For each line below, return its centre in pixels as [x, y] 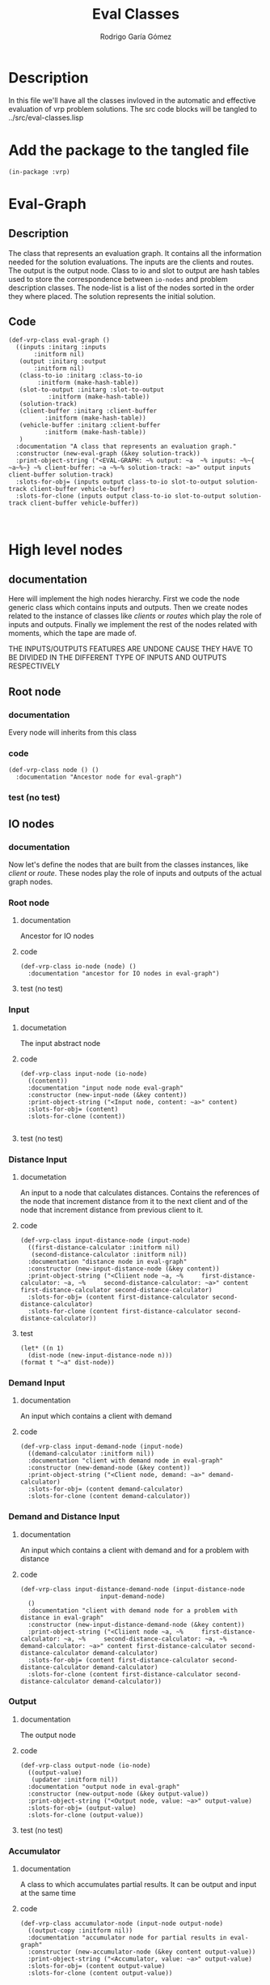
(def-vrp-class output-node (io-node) [85, 1765]
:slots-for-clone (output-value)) [86, 1815]
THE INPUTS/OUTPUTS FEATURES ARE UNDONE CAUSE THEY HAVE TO [131, 649]
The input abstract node [60, 1043]
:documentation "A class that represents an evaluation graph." [126, 446]
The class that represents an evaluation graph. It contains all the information [135, 253]
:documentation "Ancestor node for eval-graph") [99, 777]
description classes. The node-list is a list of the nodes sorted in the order [131, 288]
